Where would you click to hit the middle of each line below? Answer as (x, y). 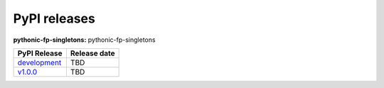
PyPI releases (54, 18)
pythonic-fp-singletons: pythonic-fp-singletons (84, 40)
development (39, 62)
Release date (92, 53)
